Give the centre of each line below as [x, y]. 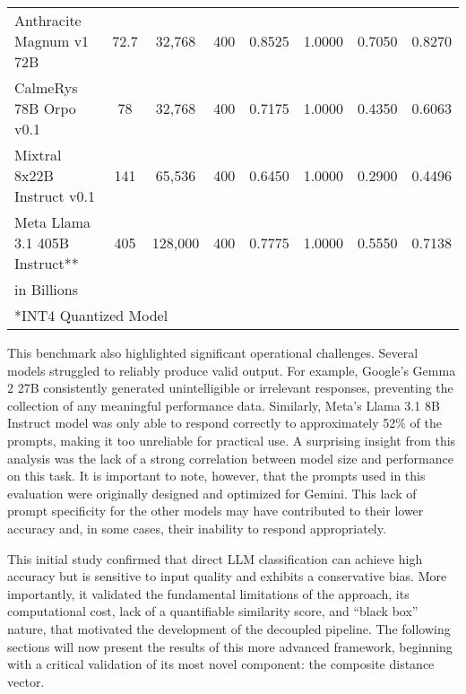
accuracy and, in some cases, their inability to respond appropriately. [197, 528]
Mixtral [38, 155]
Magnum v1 [52, 41]
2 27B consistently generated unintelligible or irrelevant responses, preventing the [230, 388]
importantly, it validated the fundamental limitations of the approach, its [208, 593]
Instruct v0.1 [55, 196]
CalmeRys [46, 87]
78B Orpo [45, 108]
